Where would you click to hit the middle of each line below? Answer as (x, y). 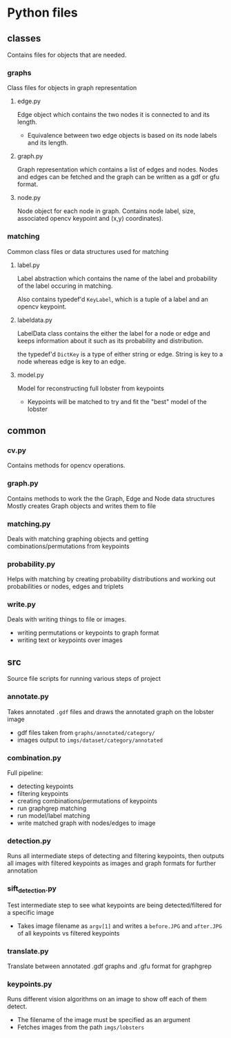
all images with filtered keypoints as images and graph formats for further (111, 864)
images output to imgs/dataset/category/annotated (90, 740)
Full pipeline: (25, 772)
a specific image (31, 912)
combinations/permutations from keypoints (68, 546)
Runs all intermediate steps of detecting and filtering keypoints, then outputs (116, 856)
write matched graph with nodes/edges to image (86, 823)
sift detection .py (32, 889)
